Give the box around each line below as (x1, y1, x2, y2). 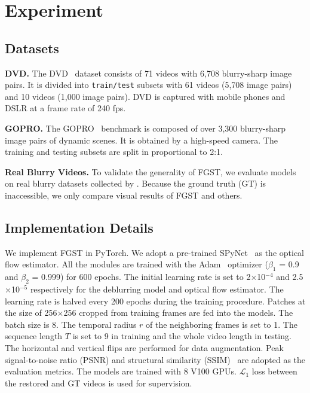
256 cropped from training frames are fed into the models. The (63, 306, 293, 319)
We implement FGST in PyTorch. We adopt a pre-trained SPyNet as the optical (5, 246, 305, 258)
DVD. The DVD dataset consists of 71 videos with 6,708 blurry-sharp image (5, 66, 292, 79)
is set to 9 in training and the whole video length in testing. (72, 330, 291, 342)
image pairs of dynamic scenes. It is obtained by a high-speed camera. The (5, 133, 278, 146)
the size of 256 (5, 306, 57, 319)
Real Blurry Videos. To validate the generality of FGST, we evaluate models (5, 165, 296, 178)
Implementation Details (5, 218, 154, 236)
